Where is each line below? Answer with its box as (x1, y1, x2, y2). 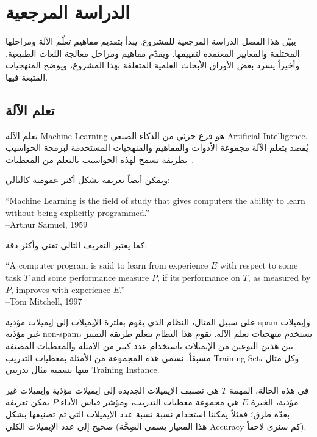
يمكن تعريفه (5, 395, 49, 408)
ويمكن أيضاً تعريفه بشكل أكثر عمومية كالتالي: (5, 173, 170, 186)
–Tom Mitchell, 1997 (5, 295, 82, 308)
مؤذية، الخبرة (251, 395, 299, 408)
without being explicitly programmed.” (5, 206, 150, 218)
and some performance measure (31, 271, 149, 284)
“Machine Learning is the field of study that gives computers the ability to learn (5, 194, 305, 207)
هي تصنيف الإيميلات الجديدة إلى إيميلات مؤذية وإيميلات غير (5, 383, 219, 396)
